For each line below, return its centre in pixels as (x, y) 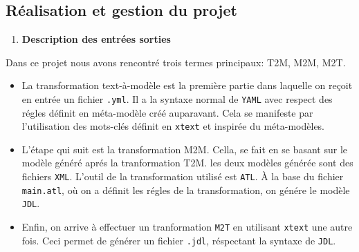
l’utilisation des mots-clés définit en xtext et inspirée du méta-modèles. (173, 126)
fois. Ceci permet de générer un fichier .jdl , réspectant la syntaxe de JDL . (179, 240)
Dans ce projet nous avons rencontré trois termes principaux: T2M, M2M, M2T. (176, 62)
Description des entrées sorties (96, 39)
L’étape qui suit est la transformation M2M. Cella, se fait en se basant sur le (185, 149)
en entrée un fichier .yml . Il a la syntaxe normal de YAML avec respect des (177, 98)
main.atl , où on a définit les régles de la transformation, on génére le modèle (186, 190)
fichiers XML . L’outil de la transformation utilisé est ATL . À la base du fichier (183, 176)
